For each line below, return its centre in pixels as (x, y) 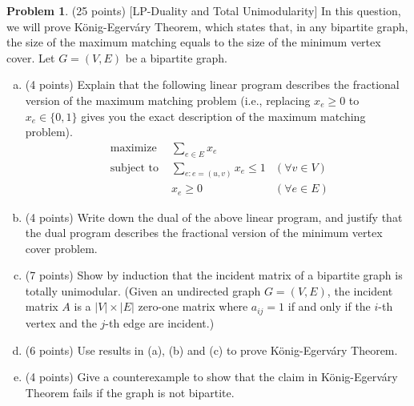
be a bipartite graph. (176, 57)
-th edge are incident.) (160, 322)
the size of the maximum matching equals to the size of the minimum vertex (194, 42)
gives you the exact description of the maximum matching (223, 116)
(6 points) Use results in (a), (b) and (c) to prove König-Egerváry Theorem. (211, 350)
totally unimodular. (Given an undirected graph (143, 290)
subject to (135, 168)
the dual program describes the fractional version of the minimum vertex (204, 233)
